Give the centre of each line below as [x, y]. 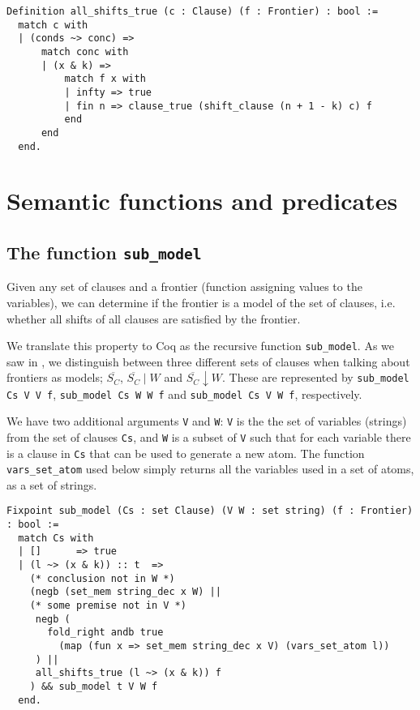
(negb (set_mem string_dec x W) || [125, 592]
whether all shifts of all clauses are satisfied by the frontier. [154, 318]
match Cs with [56, 538]
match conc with [85, 51]
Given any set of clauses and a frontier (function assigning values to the [184, 287]
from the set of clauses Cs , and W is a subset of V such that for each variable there [209, 436]
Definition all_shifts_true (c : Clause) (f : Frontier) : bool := [193, 11]
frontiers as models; [55, 377]
